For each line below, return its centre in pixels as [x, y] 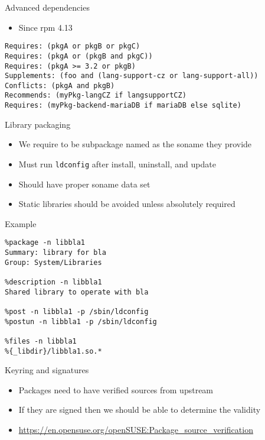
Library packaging [38, 124]
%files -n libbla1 [41, 341]
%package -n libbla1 [45, 243]
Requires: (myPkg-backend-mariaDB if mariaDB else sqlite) [123, 106]
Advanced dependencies [47, 7]
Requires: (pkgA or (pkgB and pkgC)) [79, 56]
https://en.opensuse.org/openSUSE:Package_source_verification [136, 430]
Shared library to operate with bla [77, 292]
